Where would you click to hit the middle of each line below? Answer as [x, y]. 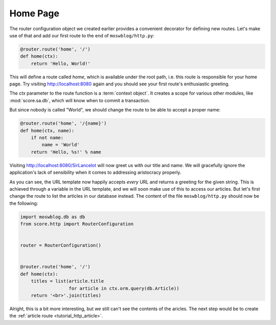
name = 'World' [61, 145]
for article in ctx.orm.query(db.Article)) [124, 288]
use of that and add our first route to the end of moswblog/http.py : [82, 35]
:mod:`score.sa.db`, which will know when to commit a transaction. [80, 100]
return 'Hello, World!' [61, 63]
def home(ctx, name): [47, 131]
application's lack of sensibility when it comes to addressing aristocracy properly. [95, 172]
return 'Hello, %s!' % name [66, 152]
